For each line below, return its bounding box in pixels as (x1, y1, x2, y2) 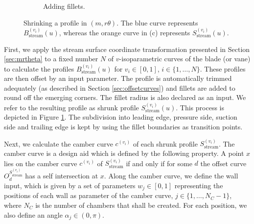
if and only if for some (126, 158, 192, 168)
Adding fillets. (43, 1, 85, 11)
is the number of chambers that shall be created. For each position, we (35, 199, 247, 210)
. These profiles (200, 63, 246, 74)
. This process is (176, 102, 224, 112)
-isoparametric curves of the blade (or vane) (119, 53, 251, 64)
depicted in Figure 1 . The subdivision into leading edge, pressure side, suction (4, 112, 237, 122)
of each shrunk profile (133, 138, 198, 149)
